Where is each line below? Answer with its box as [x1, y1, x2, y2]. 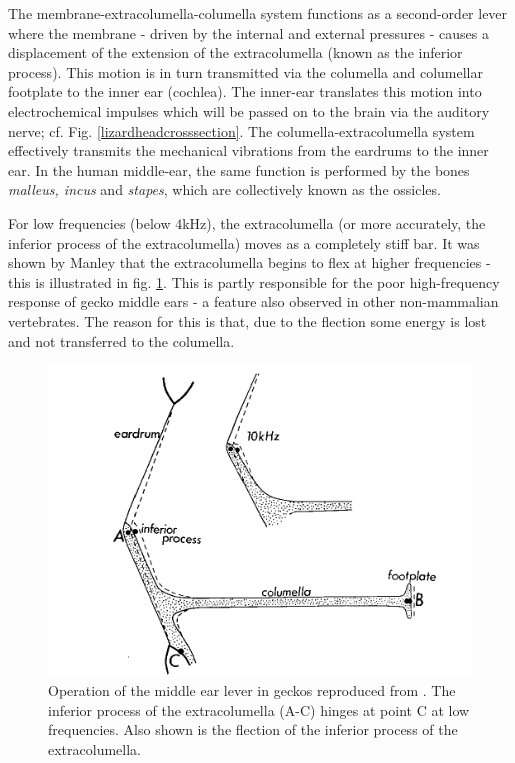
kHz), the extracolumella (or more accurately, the [182, 212, 486, 233]
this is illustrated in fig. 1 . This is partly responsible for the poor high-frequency [8, 271, 500, 292]
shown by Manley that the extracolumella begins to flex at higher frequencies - [8, 252, 491, 273]
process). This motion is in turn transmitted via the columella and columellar [8, 61, 483, 82]
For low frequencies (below [8, 212, 171, 233]
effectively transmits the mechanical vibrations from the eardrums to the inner [8, 140, 489, 161]
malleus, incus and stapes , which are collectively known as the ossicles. [8, 179, 441, 200]
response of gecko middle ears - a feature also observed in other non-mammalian [8, 291, 499, 312]
